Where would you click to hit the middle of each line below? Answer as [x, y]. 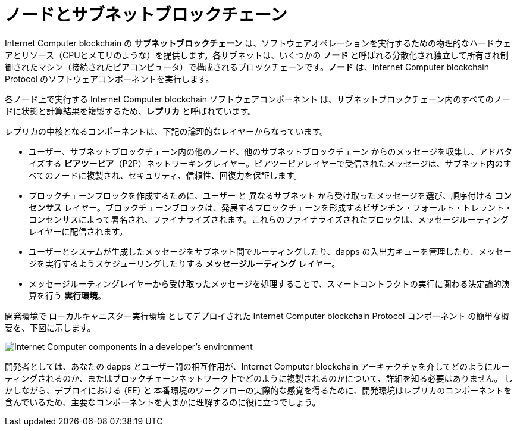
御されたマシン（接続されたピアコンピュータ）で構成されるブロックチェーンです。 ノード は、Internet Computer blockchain [247, 67]
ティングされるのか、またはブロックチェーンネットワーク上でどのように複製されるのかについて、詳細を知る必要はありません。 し [259, 378]
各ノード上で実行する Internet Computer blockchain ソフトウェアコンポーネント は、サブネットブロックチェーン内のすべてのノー [258, 99]
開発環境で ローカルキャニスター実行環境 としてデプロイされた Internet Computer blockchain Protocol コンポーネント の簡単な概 [257, 316]
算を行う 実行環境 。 [67, 295]
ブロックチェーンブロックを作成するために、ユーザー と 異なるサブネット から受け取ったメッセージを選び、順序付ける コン [270, 195]
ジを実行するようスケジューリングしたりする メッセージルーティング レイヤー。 [184, 263]
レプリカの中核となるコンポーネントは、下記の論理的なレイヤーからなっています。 [167, 131]
